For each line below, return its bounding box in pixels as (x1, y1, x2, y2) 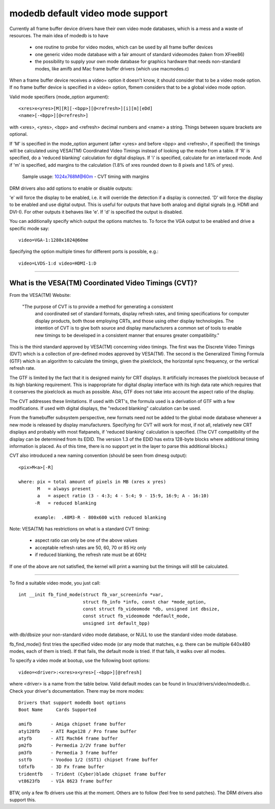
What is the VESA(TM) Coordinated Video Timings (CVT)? (9, 279, 198, 287)
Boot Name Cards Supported (18, 707, 97, 713)
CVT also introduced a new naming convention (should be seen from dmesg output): (9, 452, 187, 459)
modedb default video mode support (9, 8, 168, 19)
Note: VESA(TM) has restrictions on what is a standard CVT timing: (9, 525, 150, 532)
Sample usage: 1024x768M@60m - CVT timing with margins (22, 173, 149, 180)
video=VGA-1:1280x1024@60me (18, 237, 89, 243)
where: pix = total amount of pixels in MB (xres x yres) (18, 478, 167, 485)
